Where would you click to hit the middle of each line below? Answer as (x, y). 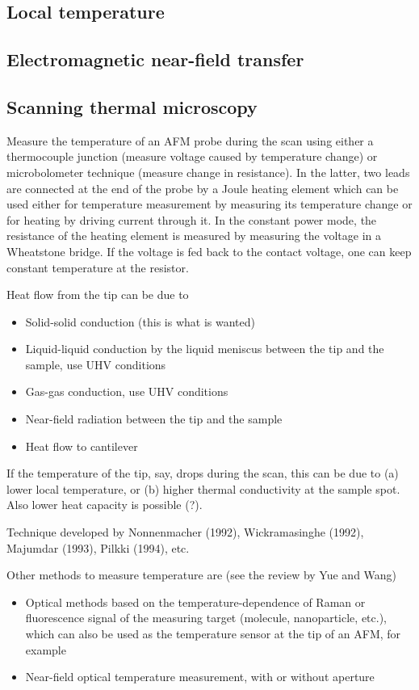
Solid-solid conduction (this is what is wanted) (140, 321)
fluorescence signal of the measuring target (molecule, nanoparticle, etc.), (206, 618)
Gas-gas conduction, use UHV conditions (127, 391)
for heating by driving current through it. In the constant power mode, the (192, 219)
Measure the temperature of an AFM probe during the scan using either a (190, 140)
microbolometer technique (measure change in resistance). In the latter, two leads (208, 172)
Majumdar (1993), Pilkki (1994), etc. (98, 547)
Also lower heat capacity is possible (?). (105, 505)
